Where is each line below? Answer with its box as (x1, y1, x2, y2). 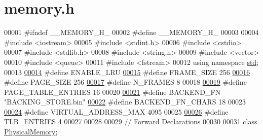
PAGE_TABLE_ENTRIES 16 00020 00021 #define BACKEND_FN (4, 86, 221, 97)
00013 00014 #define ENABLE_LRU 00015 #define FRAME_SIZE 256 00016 (4, 66, 250, 77)
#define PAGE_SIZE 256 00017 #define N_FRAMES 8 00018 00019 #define (4, 77, 247, 87)
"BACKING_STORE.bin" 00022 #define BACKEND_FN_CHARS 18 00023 (4, 96, 246, 107)
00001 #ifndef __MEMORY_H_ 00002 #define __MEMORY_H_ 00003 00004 (4, 27, 259, 38)
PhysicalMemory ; (4, 126, 58, 137)
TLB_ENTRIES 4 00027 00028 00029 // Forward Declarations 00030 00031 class (4, 116, 257, 127)
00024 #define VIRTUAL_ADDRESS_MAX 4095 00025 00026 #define (4, 106, 229, 117)
